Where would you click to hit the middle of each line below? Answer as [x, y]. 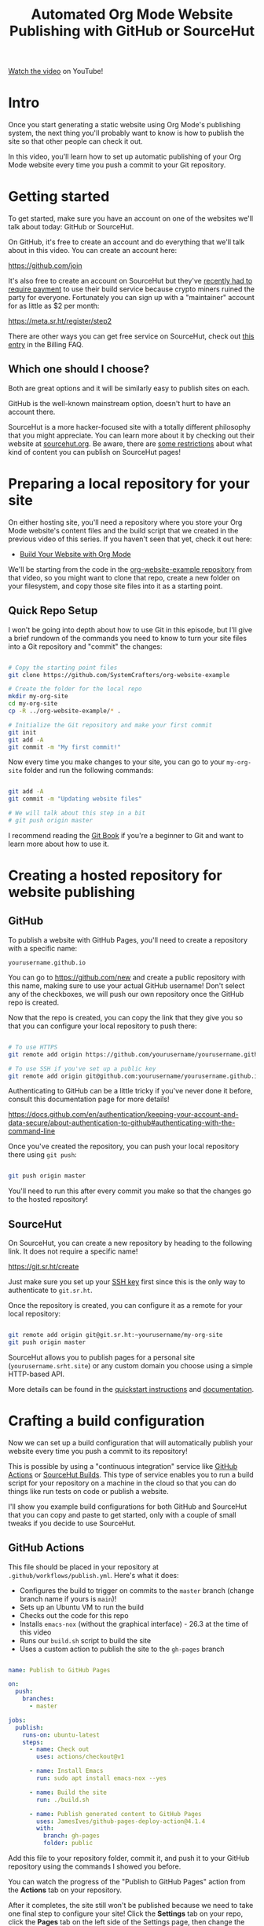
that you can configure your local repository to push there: [103, 1026]
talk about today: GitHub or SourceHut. [71, 227]
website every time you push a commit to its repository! [98, 1451]
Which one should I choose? [79, 370]
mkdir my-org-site [38, 697]
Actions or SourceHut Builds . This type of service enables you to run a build [131, 1474]
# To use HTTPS [33, 1047]
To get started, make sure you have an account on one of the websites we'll [131, 218]
